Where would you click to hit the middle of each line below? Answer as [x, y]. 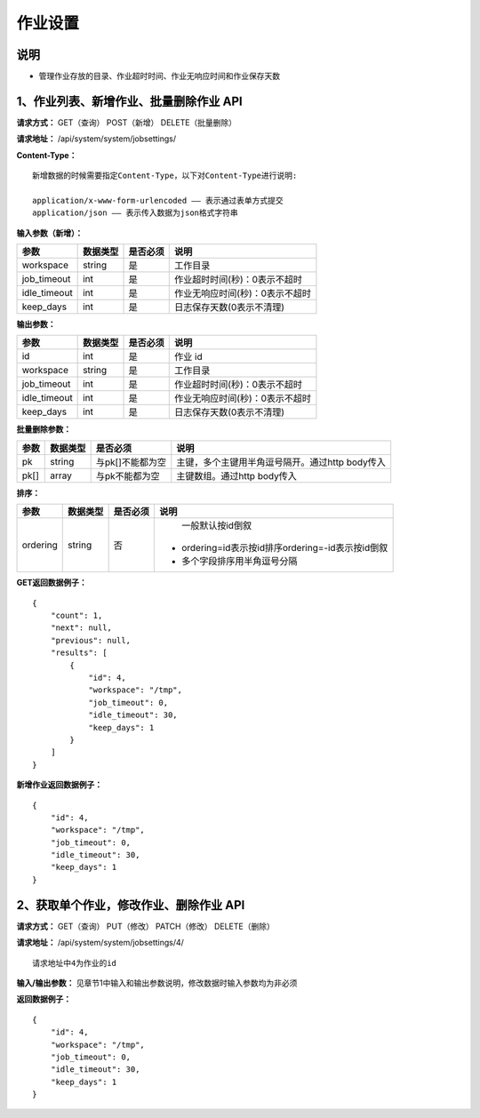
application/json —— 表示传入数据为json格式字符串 [136, 213]
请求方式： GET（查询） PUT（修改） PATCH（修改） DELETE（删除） [145, 926]
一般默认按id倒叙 [216, 526]
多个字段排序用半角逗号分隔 [239, 562]
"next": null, [81, 628]
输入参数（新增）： [50, 233]
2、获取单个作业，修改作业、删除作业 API [131, 905]
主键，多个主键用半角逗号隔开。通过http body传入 [281, 462]
